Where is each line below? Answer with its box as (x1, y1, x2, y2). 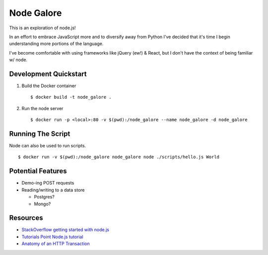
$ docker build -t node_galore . (30, 94, 112, 100)
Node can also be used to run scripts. (9, 143, 86, 149)
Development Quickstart (9, 69, 87, 78)
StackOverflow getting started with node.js (21, 227, 109, 233)
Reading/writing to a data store (21, 187, 85, 193)
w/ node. (9, 57, 27, 63)
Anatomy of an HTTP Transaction (21, 241, 90, 247)
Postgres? (34, 194, 55, 200)
